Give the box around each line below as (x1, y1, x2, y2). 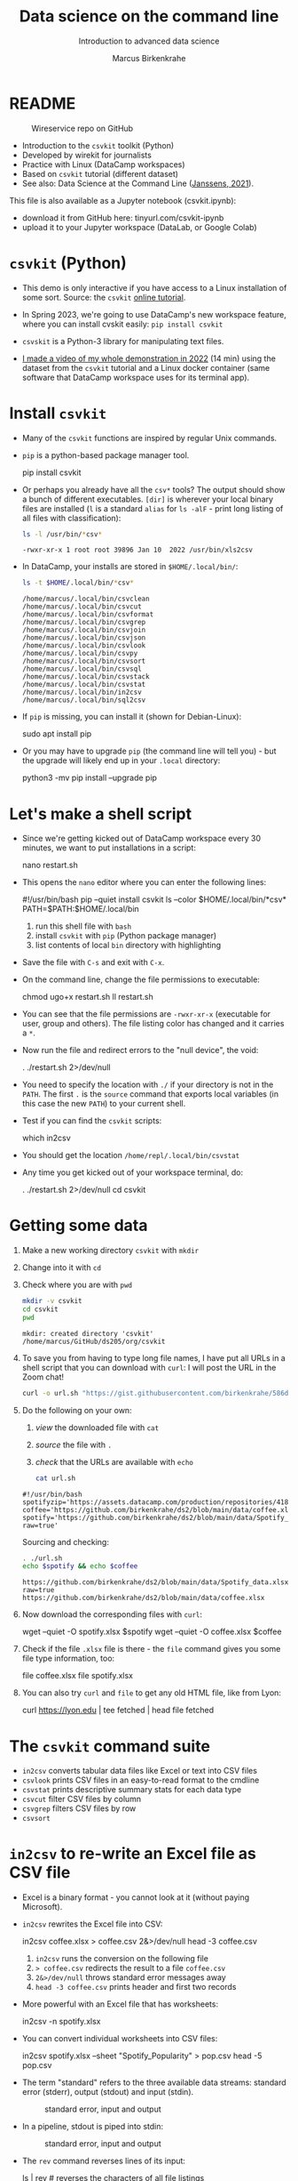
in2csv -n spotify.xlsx (21, 2016, 101, 2027)
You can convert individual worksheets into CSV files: (21, 2033, 218, 2044)
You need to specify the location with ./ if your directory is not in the (21, 1079, 274, 1090)
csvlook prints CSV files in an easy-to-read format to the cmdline (21, 1775, 260, 1785)
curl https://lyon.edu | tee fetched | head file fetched (21, 1705, 215, 1716)
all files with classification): (21, 512, 122, 523)
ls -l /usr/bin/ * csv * (21, 529, 103, 539)
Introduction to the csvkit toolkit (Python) (21, 140, 175, 150)
